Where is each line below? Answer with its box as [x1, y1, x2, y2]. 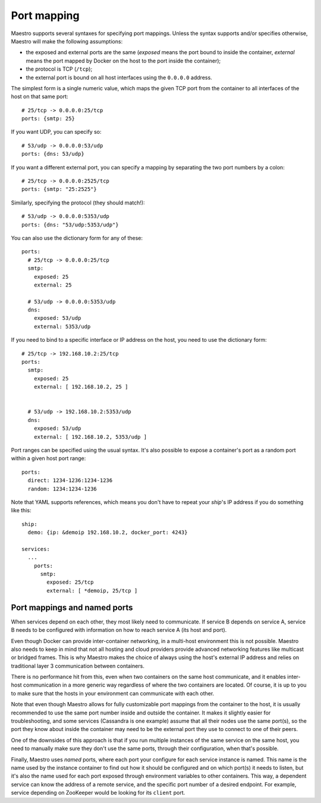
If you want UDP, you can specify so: [11, 128, 102, 136]
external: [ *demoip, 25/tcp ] [46, 587, 138, 594]
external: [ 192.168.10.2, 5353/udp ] [33, 433, 147, 440]
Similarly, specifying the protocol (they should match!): [11, 199, 145, 206]
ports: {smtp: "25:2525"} [21, 186, 97, 193]
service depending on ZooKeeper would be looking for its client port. [11, 789, 185, 796]
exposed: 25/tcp [46, 579, 94, 585]
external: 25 [33, 281, 72, 288]
